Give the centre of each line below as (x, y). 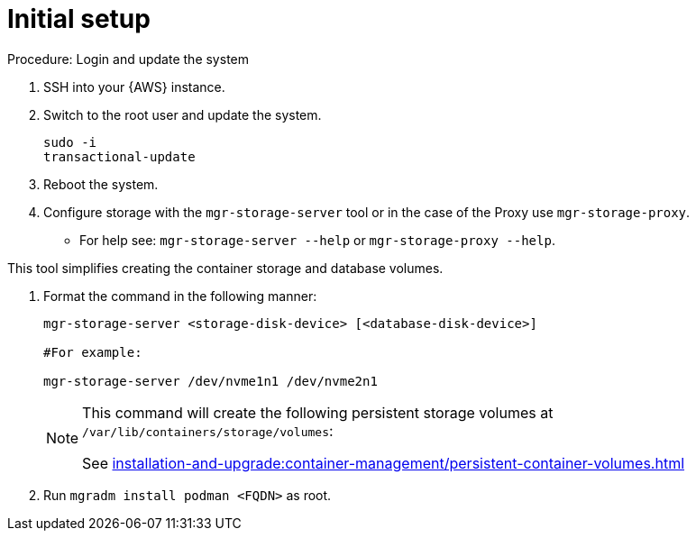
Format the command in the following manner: (180, 296)
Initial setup (79, 19)
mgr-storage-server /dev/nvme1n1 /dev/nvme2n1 (211, 381)
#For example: (93, 352)
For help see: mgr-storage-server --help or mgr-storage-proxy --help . (317, 240)
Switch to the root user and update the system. (183, 114)
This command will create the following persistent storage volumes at (318, 412)
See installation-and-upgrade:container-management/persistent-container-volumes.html (384, 463)
